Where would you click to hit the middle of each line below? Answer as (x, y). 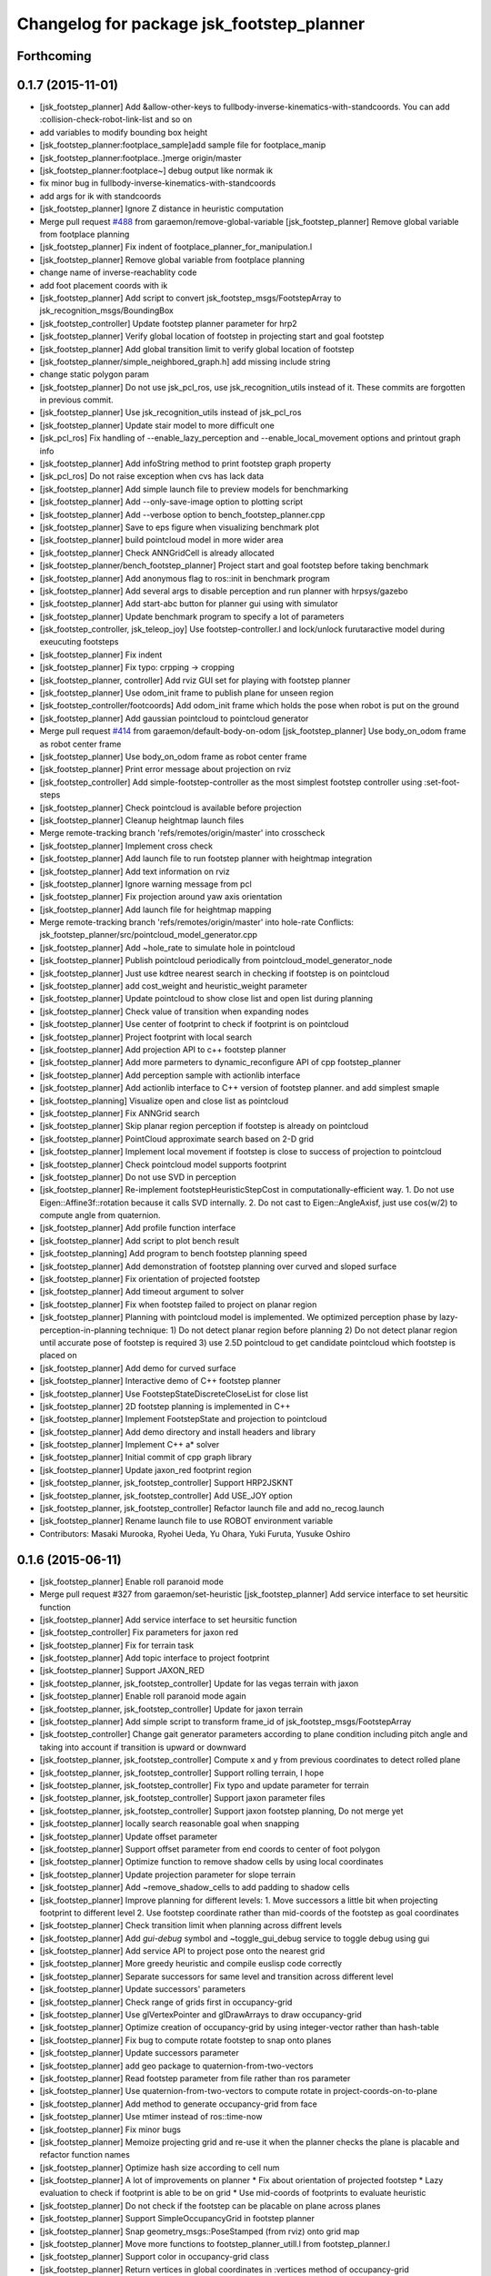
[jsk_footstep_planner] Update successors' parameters (142, 1989)
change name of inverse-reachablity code (118, 272)
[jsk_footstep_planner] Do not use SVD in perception (138, 1177)
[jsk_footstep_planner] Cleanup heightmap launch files (142, 820)
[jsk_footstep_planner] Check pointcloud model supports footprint (163, 1164)
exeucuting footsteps (79, 642)
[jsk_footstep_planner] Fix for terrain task (117, 1645)
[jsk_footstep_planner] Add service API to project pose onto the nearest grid (182, 1951)
